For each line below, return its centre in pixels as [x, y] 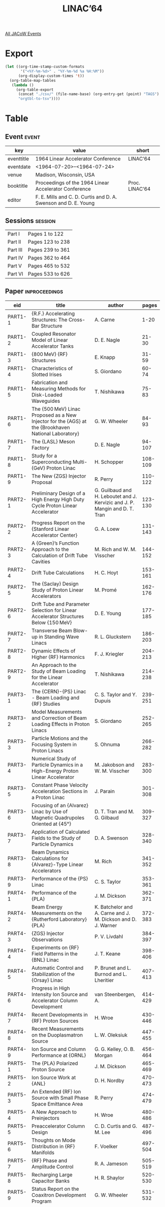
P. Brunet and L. [113, 968]
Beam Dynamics [50, 852]
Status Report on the [55, 1189]
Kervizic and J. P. [114, 502]
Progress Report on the [58, 522]
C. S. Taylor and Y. [116, 694]
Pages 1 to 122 [46, 233]
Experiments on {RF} [55, 947]
